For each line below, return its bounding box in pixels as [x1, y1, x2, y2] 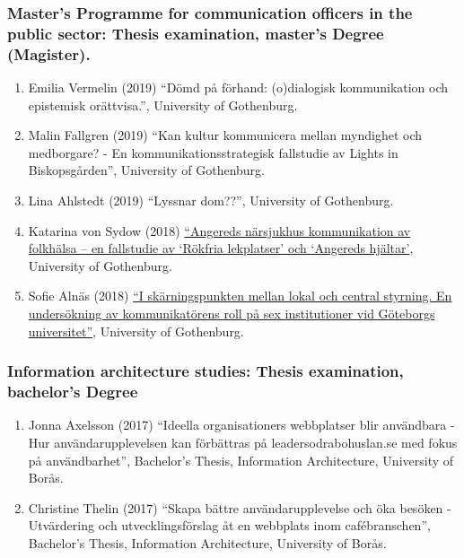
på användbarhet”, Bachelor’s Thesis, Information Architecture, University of [28, 450, 454, 469]
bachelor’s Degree [7, 380, 138, 403]
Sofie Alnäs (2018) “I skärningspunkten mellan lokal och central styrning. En [28, 286, 452, 305]
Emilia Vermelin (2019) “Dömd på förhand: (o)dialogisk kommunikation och [28, 78, 449, 97]
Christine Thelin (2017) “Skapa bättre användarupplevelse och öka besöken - [28, 498, 451, 517]
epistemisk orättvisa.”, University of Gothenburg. [28, 95, 298, 114]
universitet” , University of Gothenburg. [28, 321, 244, 340]
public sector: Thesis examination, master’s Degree [7, 22, 384, 44]
